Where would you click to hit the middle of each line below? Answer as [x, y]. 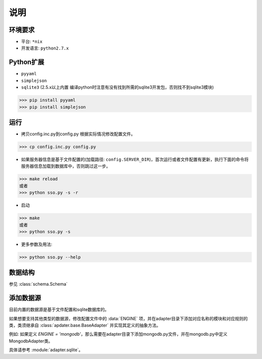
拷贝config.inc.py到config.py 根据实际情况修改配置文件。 [78, 134]
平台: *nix [32, 42]
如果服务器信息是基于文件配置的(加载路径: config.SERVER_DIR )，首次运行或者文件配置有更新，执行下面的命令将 [135, 159]
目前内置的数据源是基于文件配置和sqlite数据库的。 [59, 310]
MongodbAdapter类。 [31, 341]
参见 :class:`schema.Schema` [38, 284]
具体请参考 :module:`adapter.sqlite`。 [46, 350]
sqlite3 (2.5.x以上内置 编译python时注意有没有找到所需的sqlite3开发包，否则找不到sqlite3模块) [117, 87]
